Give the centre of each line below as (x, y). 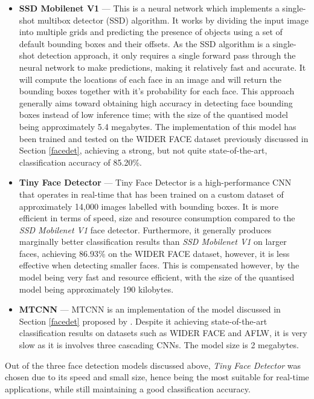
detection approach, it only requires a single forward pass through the (167, 55)
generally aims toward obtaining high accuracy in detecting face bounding (156, 102)
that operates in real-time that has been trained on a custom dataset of (151, 194)
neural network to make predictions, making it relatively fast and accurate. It (162, 67)
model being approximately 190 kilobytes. (96, 289)
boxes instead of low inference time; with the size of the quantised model (153, 115)
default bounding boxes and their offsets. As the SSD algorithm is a (145, 43)
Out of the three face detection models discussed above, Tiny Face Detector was (153, 365)
